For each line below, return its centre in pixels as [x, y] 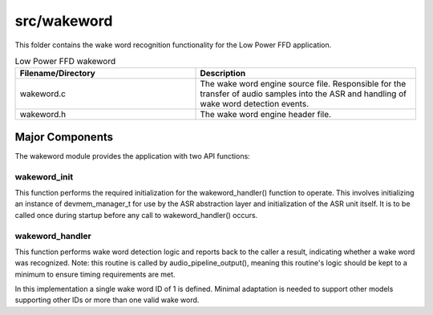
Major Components [64, 137]
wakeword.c [42, 94]
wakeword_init [44, 176]
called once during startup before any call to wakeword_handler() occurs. [136, 215]
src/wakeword [64, 21]
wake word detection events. [254, 104]
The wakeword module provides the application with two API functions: [132, 155]
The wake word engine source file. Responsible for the [303, 84]
